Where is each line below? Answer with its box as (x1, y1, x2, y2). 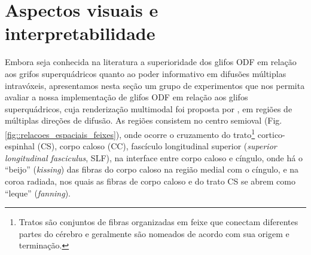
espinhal (5, 140, 35, 152)
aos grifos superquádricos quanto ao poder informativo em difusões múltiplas (5, 67, 286, 79)
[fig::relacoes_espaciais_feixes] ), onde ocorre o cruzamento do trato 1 (5, 126, 255, 140)
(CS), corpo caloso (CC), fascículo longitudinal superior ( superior (37, 140, 277, 152)
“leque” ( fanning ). (5, 186, 71, 199)
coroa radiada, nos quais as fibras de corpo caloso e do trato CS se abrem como (5, 174, 295, 187)
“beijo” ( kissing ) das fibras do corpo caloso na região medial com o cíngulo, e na (5, 163, 299, 176)
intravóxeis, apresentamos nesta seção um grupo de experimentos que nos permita (5, 79, 305, 91)
